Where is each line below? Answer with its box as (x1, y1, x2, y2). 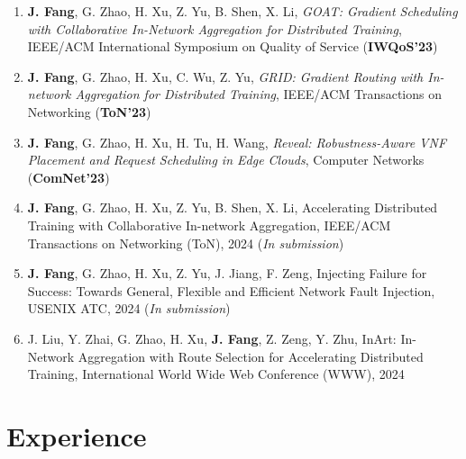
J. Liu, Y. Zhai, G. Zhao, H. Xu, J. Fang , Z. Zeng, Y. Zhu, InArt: (27, 328, 397, 347)
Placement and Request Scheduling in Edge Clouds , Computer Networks (27, 150, 425, 169)
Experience (6, 417, 147, 454)
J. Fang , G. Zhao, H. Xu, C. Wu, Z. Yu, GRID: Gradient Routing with (27, 67, 424, 85)
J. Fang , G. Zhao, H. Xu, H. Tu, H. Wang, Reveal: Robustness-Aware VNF (27, 132, 447, 151)
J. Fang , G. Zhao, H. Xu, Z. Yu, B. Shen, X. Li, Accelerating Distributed (27, 198, 438, 217)
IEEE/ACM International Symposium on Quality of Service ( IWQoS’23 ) (27, 37, 438, 56)
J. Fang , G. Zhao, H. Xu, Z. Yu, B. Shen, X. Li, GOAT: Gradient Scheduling (27, 2, 458, 20)
